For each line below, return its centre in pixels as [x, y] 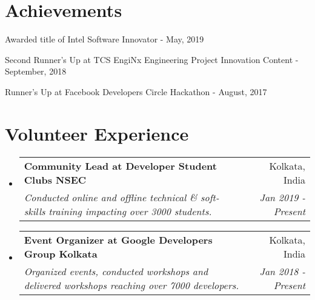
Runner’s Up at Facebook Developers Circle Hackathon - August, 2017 [136, 91]
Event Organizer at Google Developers [118, 239]
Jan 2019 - [282, 197]
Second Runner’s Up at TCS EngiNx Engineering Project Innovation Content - [152, 59]
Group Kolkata [61, 253]
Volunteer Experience [97, 133]
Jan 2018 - [282, 271]
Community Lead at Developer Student [120, 165]
